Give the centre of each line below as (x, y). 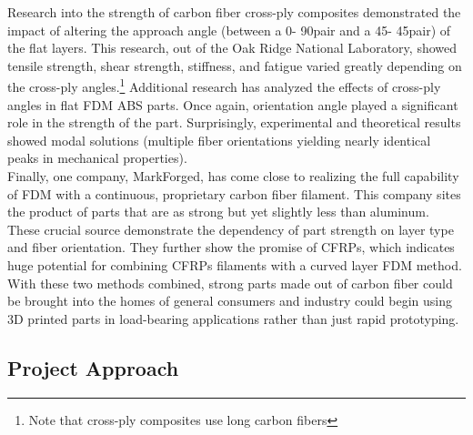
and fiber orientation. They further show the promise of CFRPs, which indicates (231, 247)
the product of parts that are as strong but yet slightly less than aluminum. (218, 212)
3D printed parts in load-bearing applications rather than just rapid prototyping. (233, 318)
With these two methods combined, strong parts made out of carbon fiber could (230, 283)
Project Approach (93, 367)
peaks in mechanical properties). (97, 158)
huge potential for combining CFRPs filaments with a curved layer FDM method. (235, 264)
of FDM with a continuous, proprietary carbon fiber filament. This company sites (234, 193)
